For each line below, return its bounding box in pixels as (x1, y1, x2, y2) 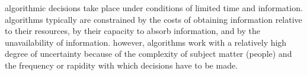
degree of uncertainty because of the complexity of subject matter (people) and (5, 47, 292, 60)
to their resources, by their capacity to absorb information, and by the (5, 25, 260, 37)
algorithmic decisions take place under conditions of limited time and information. (5, 2, 303, 13)
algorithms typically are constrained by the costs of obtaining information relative (5, 13, 302, 25)
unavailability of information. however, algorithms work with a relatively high (5, 36, 287, 48)
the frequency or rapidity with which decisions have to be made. (5, 59, 238, 71)
